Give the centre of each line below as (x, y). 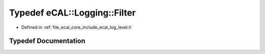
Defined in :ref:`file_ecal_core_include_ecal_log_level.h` (77, 27)
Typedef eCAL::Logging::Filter (72, 13)
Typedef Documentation (47, 41)
